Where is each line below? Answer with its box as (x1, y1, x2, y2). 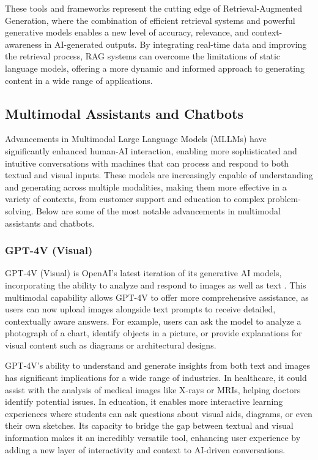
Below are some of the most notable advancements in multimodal (36, 204, 281, 217)
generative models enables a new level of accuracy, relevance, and (5, 26, 249, 39)
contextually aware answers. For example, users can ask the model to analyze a (5, 314, 301, 327)
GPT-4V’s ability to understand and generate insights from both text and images (5, 359, 310, 372)
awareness (5, 37, 42, 50)
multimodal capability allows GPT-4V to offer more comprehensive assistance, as (5, 290, 309, 303)
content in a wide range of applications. (5, 74, 153, 86)
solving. (5, 204, 34, 217)
